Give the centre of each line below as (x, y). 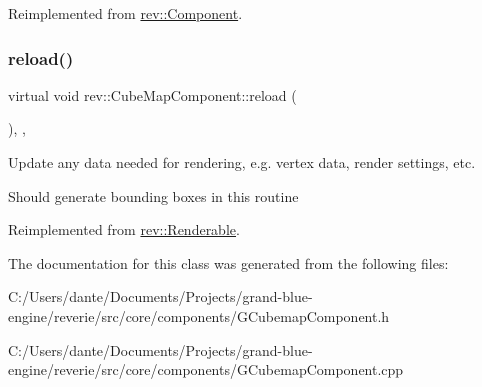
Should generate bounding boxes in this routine (153, 195)
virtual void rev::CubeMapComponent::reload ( (152, 94)
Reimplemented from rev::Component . (125, 13)
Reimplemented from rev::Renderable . (124, 229)
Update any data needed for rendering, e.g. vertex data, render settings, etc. (242, 162)
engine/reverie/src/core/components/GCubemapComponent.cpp (206, 369)
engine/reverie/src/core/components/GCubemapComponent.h (199, 315)
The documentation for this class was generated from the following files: (228, 262)
